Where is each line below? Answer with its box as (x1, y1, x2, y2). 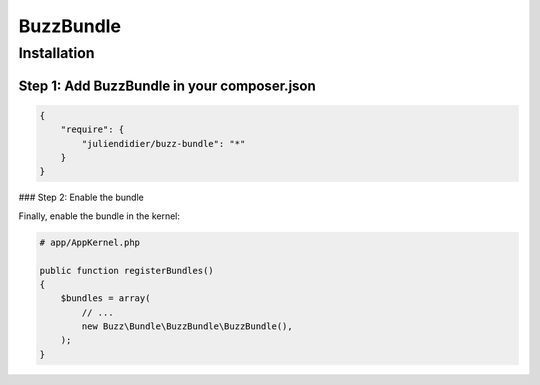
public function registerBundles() (39, 265, 214, 276)
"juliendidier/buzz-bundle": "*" (81, 138, 246, 149)
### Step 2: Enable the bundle (18, 191, 144, 204)
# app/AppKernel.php (39, 236, 140, 248)
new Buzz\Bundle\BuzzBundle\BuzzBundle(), (81, 321, 294, 332)
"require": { (60, 124, 125, 135)
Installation (18, 44, 95, 62)
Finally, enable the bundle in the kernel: (18, 210, 180, 222)
